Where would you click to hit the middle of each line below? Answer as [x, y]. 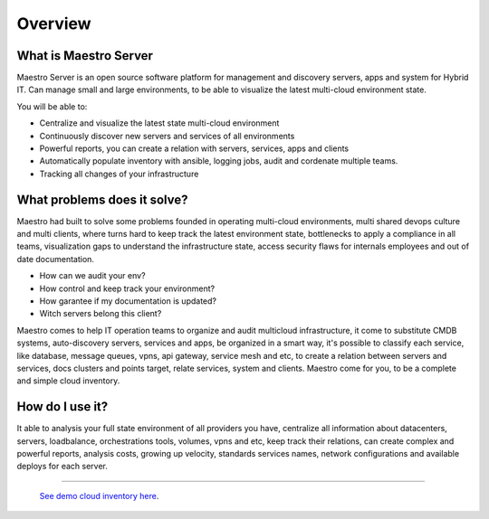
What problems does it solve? [102, 199]
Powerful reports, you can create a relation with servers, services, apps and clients [194, 148]
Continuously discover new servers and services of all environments [167, 136]
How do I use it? [62, 407]
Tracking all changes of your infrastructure [119, 174]
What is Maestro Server [85, 56]
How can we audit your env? [92, 276]
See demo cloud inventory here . [99, 495]
